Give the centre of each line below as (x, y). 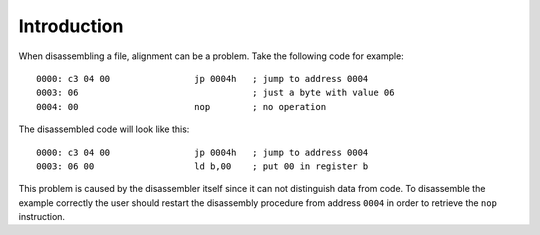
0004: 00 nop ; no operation (181, 106)
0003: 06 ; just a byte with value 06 (215, 93)
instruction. (41, 217)
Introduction (71, 26)
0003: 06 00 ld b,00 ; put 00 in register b (202, 166)
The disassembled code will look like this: (104, 129)
